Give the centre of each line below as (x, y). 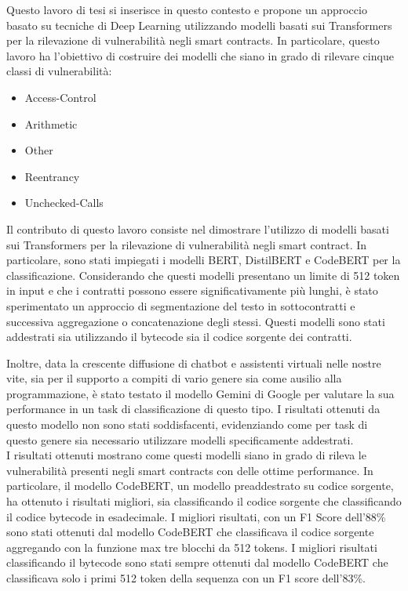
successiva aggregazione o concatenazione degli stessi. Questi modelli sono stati (196, 321)
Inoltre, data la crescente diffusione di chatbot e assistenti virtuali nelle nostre (194, 363)
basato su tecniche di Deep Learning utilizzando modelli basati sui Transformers (199, 25)
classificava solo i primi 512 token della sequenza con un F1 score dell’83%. (186, 578)
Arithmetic (51, 123)
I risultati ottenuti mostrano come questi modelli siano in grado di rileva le (186, 455)
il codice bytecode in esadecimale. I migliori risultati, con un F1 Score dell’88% (196, 516)
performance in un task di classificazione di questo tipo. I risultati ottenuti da (193, 409)
